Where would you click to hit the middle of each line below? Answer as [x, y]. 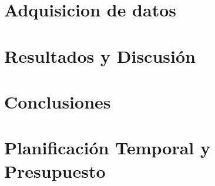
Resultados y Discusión [100, 55]
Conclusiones [58, 101]
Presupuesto [55, 170]
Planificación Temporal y [107, 148]
